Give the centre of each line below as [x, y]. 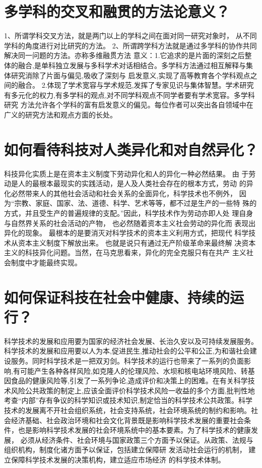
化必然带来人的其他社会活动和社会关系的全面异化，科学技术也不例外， [120, 193]
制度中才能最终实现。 [46, 262]
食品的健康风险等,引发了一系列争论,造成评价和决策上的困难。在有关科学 [129, 381]
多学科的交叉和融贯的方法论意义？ [117, 11]
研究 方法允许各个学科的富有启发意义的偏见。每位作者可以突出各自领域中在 [129, 105]
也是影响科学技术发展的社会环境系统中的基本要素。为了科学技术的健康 [134, 430]
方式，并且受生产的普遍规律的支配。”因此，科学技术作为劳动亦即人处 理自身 [129, 213]
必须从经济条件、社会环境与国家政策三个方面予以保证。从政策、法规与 [137, 440]
